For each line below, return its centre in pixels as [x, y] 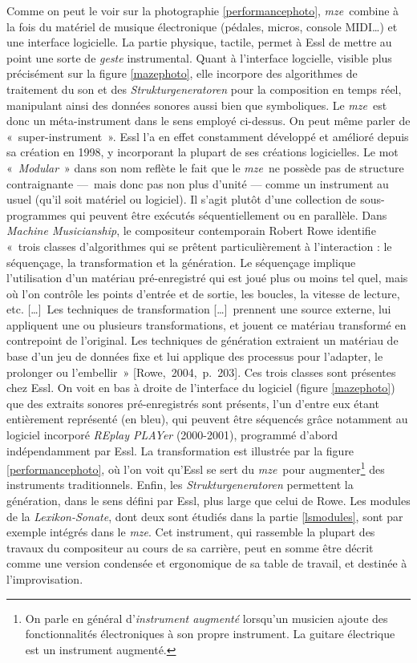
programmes [36, 214]
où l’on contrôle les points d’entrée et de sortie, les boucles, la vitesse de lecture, [203, 293]
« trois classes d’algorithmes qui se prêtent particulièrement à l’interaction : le [199, 246]
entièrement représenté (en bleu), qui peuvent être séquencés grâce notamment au [207, 419]
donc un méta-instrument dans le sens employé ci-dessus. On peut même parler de [208, 121]
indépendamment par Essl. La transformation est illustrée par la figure [180, 450]
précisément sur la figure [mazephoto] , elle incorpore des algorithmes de [182, 73]
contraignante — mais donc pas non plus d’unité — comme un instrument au [198, 183]
